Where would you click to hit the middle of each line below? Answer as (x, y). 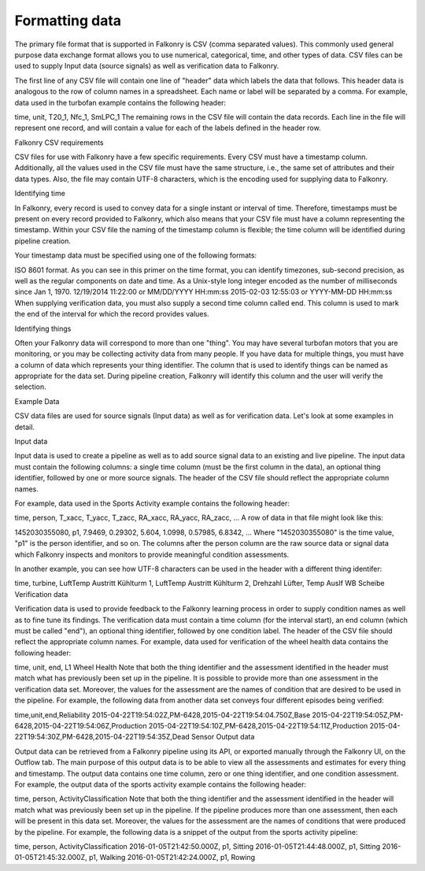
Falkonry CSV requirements (59, 143)
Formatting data (68, 20)
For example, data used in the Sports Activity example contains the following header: (152, 503)
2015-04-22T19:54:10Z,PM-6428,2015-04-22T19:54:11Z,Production (258, 726)
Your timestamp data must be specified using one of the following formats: (136, 255)
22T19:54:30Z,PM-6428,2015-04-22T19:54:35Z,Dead (102, 737)
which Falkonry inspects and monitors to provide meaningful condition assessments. (152, 554)
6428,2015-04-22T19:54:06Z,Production (81, 726)
